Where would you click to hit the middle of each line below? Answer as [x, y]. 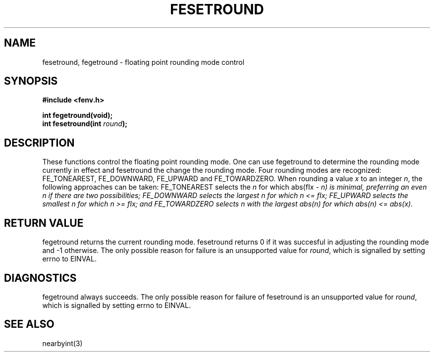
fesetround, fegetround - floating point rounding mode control [143, 62]
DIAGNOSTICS [40, 278]
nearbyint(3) [62, 343]
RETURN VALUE [44, 223]
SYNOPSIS [31, 81]
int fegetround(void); [78, 115]
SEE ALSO [29, 324]
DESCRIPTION [39, 143]
